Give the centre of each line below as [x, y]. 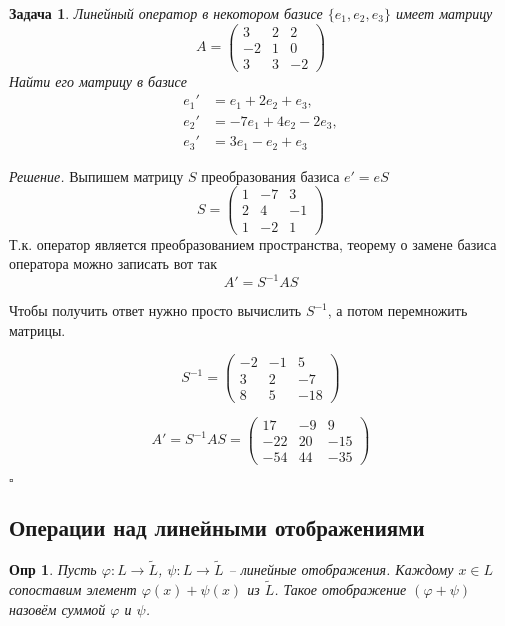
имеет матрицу [444, 13]
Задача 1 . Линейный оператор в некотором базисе [166, 13]
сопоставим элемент [73, 588]
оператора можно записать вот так [113, 263]
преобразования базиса [270, 175]
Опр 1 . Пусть [53, 569]
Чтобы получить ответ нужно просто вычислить [155, 310]
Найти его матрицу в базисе [98, 80]
